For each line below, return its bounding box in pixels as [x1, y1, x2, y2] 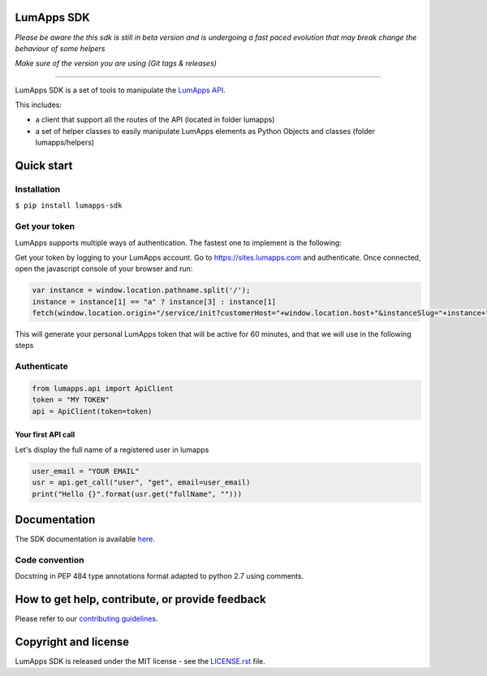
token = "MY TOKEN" [32, 395, 110, 405]
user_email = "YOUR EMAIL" [32, 467, 140, 476]
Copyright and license [15, 635, 130, 648]
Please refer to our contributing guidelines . [15, 614, 158, 624]
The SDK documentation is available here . [15, 534, 156, 544]
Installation [15, 183, 61, 195]
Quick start [15, 159, 73, 173]
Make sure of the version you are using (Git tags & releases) [15, 58, 217, 68]
